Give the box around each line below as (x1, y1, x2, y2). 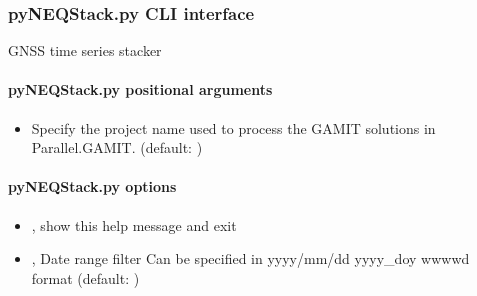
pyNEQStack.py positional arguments (8, 79, 273, 100)
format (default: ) (31, 267, 140, 288)
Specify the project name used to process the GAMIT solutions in (31, 117, 436, 138)
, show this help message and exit (31, 214, 237, 235)
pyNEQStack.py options (8, 176, 177, 197)
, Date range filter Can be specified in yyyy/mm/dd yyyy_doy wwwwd (31, 248, 470, 269)
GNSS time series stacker (8, 40, 162, 61)
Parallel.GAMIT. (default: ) (31, 137, 203, 158)
